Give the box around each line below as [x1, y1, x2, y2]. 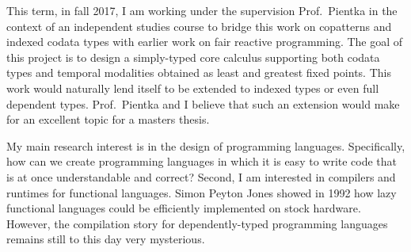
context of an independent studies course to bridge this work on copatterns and [6, 17, 392, 34]
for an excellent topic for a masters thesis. [6, 111, 210, 128]
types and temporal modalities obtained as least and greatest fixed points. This [6, 64, 391, 81]
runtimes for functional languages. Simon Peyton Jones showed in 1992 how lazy [6, 184, 397, 200]
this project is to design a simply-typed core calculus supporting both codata [6, 48, 380, 65]
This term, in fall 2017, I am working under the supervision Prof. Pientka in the [6, 2, 398, 18]
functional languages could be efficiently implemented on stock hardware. [6, 200, 361, 216]
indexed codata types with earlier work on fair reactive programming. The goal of [6, 33, 403, 50]
